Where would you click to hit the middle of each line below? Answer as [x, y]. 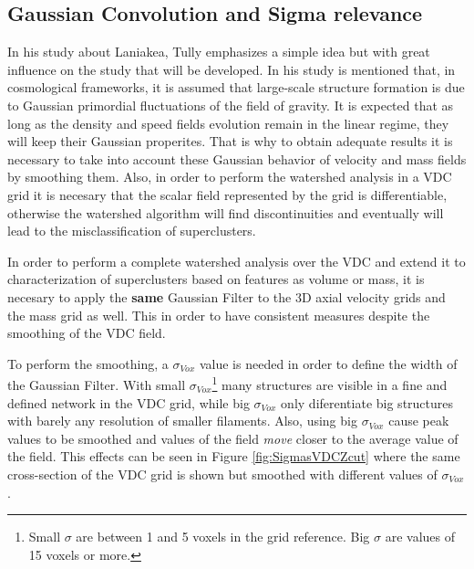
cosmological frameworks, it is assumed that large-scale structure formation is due [236, 87]
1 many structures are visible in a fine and [330, 383]
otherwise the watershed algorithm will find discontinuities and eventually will [226, 212]
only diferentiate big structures [367, 402]
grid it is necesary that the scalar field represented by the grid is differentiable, [227, 194]
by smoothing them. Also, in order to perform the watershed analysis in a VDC [230, 177]
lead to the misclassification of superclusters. [132, 231]
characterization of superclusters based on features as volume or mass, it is [216, 279]
